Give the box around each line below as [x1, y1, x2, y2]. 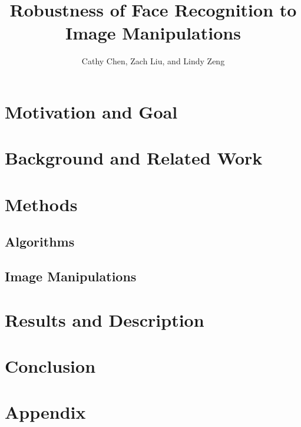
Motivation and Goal [5, 99, 178, 123]
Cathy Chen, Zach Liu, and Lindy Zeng [81, 55, 225, 67]
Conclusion [5, 353, 96, 377]
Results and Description [5, 307, 204, 331]
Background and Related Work [5, 146, 263, 170]
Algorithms [5, 232, 75, 251]
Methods [5, 192, 78, 216]
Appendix [5, 400, 86, 424]
